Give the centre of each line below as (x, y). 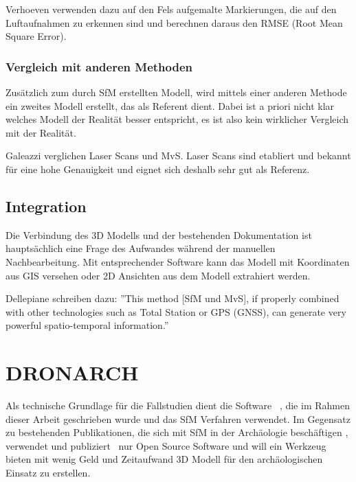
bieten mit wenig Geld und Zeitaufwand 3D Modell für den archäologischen (164, 459)
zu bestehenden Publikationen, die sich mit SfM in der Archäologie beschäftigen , (177, 432)
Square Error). (36, 36)
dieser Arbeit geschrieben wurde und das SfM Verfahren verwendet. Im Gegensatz (178, 418)
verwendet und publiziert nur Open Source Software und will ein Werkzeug (166, 445)
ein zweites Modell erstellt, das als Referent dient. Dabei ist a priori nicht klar (170, 105)
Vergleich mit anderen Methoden (99, 66)
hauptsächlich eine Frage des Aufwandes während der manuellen (141, 248)
